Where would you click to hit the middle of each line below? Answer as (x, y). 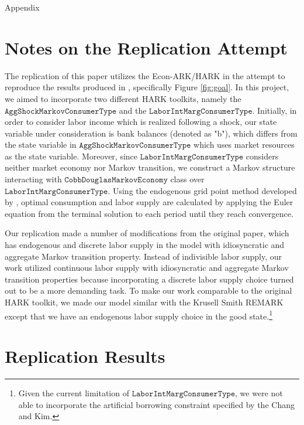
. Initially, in (274, 110)
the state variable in (41, 144)
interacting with (33, 179)
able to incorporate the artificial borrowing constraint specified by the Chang (156, 404)
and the (133, 110)
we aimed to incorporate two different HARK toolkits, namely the (123, 98)
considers (262, 156)
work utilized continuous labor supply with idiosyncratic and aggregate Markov (147, 268)
